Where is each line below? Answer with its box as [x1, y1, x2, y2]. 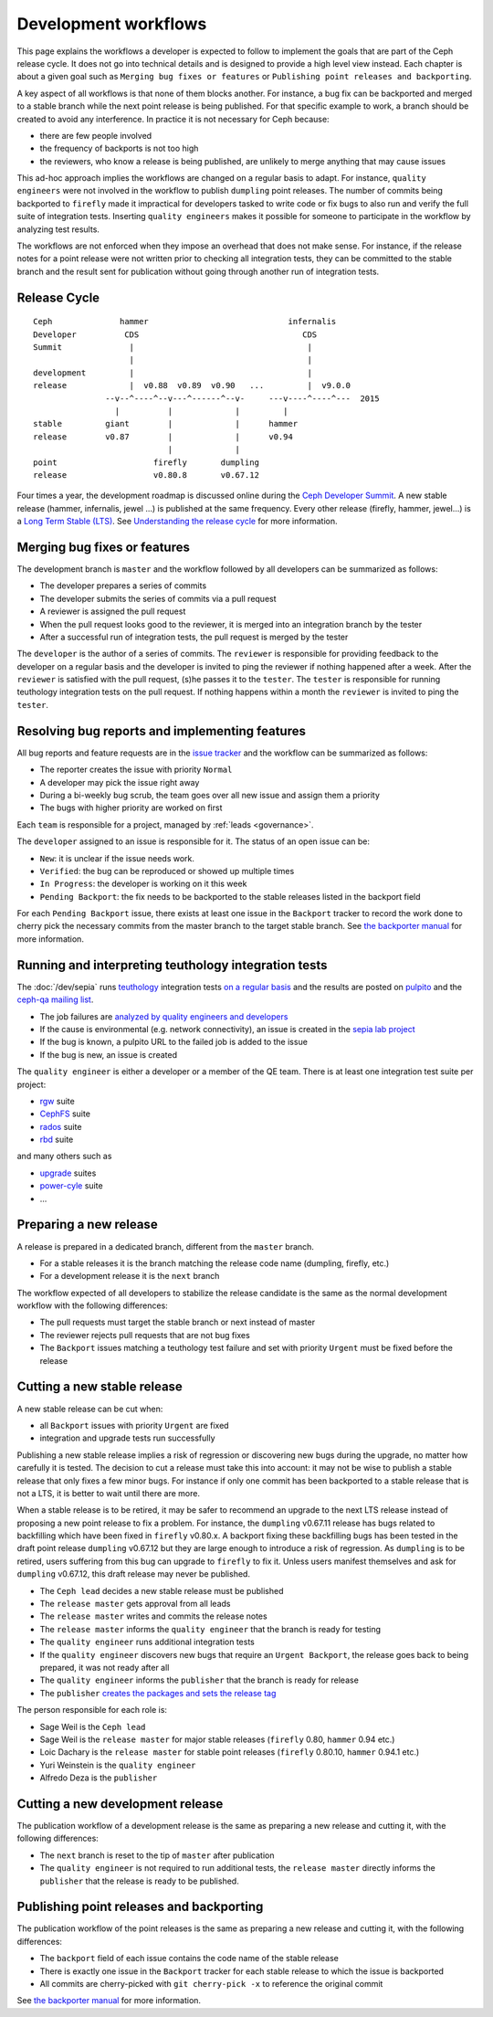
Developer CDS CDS [33, 329, 318, 340]
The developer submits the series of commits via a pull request [39, 593, 278, 604]
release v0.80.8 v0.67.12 [33, 470, 260, 480]
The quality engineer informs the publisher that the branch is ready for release [39, 1674, 360, 1685]
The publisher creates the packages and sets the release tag [39, 1687, 277, 1698]
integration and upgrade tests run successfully [39, 1432, 215, 1443]
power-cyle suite [39, 1180, 104, 1191]
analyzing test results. [16, 224, 100, 235]
